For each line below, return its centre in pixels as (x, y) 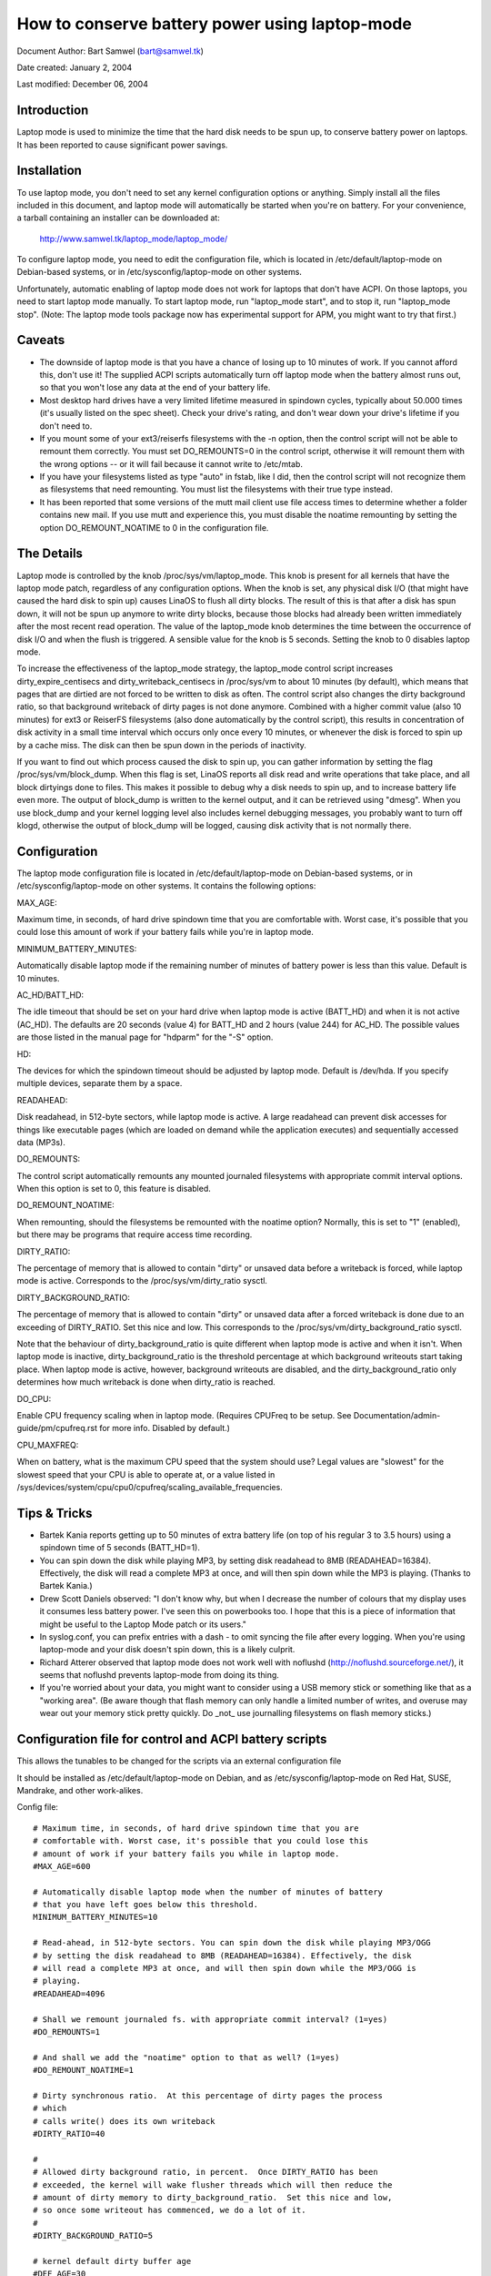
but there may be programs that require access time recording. (135, 1235)
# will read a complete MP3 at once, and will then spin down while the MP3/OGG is (225, 1968)
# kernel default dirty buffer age (112, 2261)
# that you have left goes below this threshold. (146, 1905)
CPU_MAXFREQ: (48, 1445)
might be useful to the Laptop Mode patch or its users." (143, 1624)
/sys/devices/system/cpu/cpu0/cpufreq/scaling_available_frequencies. (150, 1487)
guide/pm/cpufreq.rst (57, 1428)
